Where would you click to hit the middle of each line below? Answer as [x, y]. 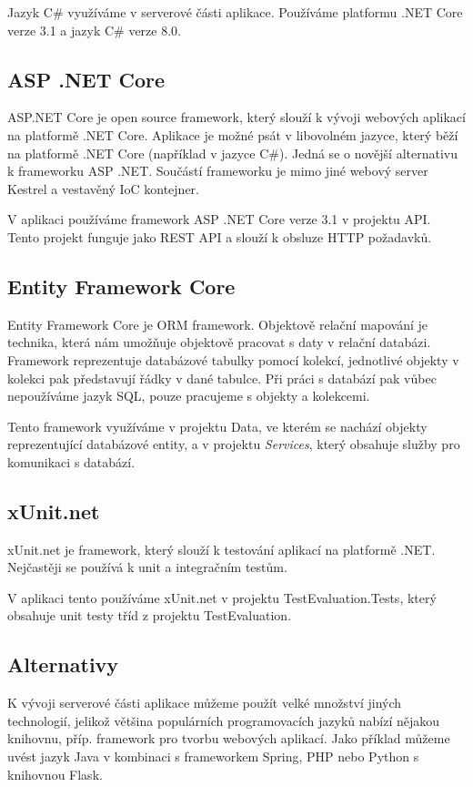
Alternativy [63, 664]
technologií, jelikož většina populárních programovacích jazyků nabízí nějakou [224, 720]
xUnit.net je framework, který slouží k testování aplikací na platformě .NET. [221, 549]
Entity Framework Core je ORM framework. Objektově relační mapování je [218, 324]
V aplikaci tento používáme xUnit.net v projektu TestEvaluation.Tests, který [222, 597]
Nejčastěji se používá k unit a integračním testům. [147, 567]
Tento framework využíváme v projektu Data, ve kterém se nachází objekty [217, 426]
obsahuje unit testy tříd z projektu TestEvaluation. [150, 615]
